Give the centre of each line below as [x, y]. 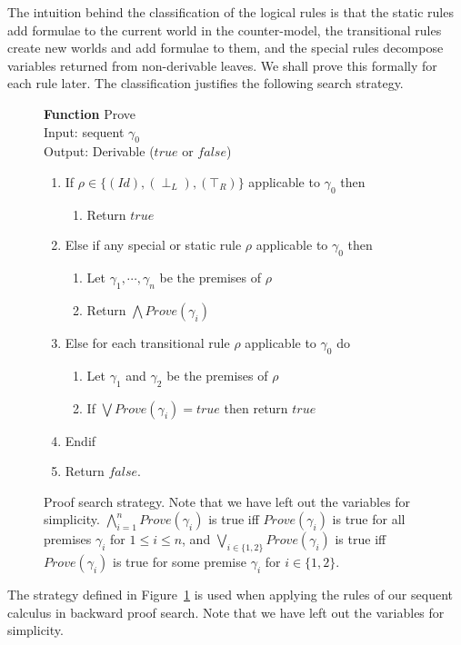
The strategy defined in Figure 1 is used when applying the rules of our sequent [230, 595]
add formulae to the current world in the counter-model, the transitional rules [225, 30]
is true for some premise [180, 562]
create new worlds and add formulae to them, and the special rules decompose [225, 48]
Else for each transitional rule [147, 342]
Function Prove [90, 113]
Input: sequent [84, 131]
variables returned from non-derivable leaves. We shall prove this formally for [222, 65]
